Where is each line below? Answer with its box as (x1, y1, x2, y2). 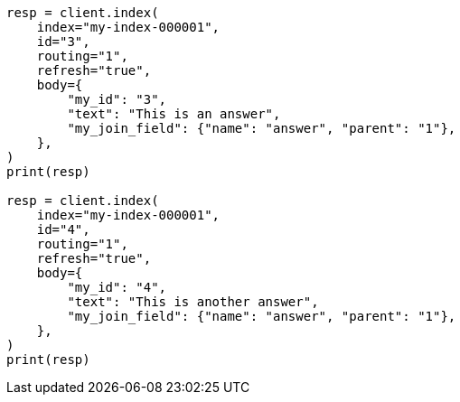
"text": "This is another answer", (67, 294, 319, 309)
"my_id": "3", (67, 92, 167, 107)
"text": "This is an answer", (67, 107, 281, 121)
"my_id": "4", (67, 280, 167, 294)
